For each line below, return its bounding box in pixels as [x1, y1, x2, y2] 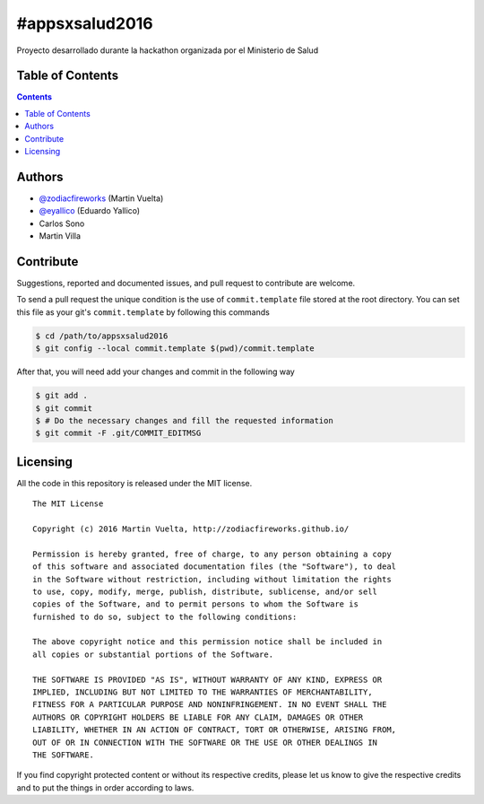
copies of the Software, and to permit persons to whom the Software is [32, 599, 359, 609]
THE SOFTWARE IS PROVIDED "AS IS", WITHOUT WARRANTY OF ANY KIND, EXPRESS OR [32, 674, 383, 685]
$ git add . [35, 390, 89, 401]
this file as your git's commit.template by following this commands [16, 306, 271, 318]
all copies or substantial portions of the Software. [32, 649, 273, 660]
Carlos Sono [39, 218, 85, 229]
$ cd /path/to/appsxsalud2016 [35, 330, 169, 341]
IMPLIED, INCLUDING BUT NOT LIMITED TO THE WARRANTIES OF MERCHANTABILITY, [32, 687, 373, 697]
